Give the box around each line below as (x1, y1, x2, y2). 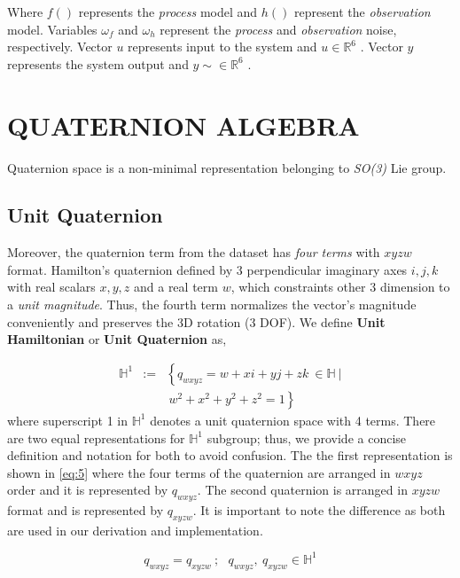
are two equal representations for (7, 428, 185, 447)
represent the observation (293, 3, 431, 20)
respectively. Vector (7, 37, 113, 56)
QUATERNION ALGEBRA (7, 106, 360, 143)
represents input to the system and (128, 37, 317, 56)
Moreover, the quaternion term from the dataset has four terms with (7, 243, 380, 262)
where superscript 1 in (7, 410, 128, 429)
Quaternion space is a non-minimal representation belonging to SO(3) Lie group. (7, 158, 447, 176)
